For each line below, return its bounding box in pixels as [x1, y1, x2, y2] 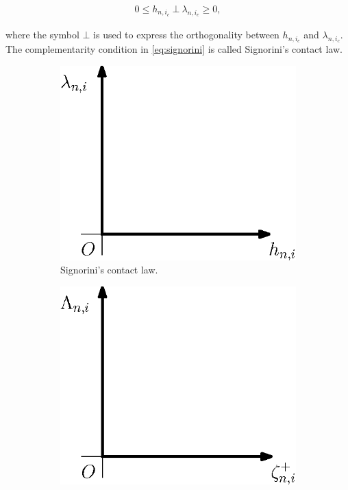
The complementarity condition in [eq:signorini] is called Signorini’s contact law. [5, 42, 343, 56]
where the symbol [5, 27, 79, 42]
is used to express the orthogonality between [93, 27, 279, 42]
